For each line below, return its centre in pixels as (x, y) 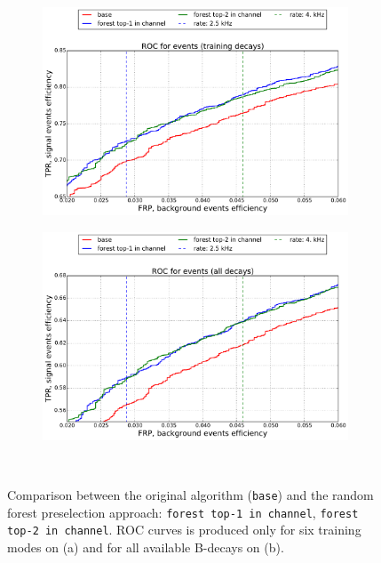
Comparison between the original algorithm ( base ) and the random (190, 495)
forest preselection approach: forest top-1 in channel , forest (183, 512)
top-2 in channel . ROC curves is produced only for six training (184, 530)
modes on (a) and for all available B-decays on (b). (146, 547)
